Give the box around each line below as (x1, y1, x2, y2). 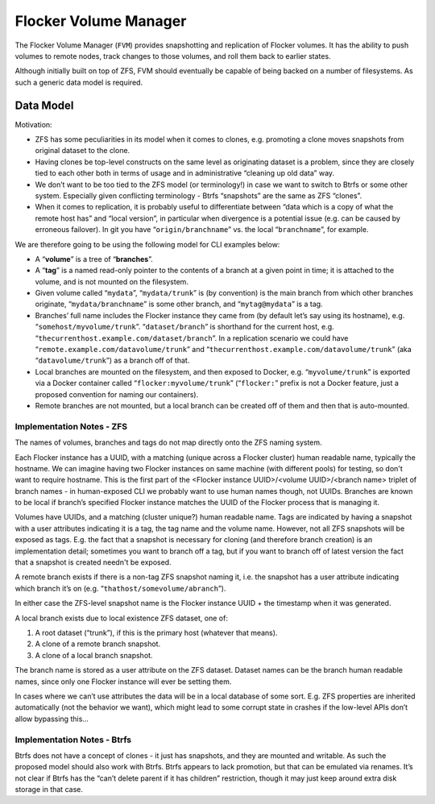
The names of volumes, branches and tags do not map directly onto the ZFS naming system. (14, 437, 322, 447)
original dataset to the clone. (35, 146, 130, 155)
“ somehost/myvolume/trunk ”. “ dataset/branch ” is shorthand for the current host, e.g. (35, 322, 334, 332)
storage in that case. (14, 785, 84, 794)
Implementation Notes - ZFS (14, 421, 128, 432)
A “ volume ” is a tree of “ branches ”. (35, 254, 153, 263)
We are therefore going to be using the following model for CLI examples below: (14, 239, 280, 249)
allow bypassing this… (14, 714, 89, 723)
